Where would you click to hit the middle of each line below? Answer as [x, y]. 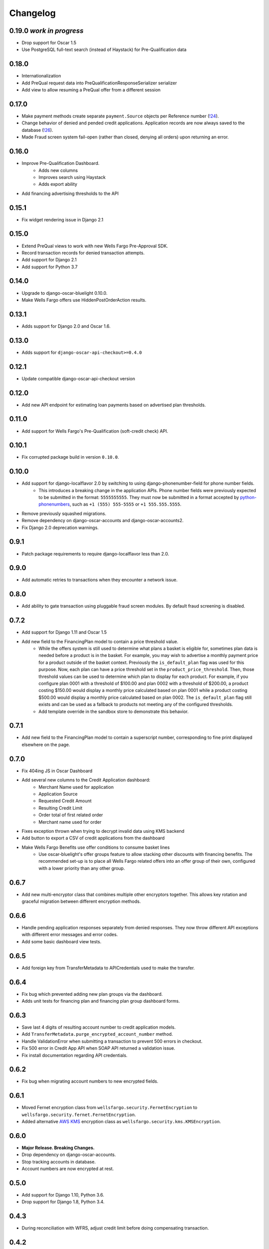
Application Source [58, 794]
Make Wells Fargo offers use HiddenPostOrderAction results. [84, 300]
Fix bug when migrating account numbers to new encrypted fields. [90, 1081]
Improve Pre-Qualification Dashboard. [61, 163]
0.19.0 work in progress [46, 31]
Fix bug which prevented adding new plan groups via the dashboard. [92, 994]
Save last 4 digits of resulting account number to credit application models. [99, 1027]
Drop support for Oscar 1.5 [49, 43]
